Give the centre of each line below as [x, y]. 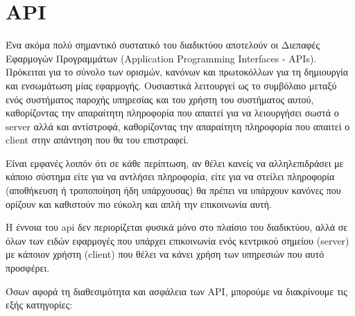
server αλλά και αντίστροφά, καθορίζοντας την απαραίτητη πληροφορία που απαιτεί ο [178, 126]
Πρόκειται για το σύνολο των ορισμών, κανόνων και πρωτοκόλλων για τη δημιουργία [177, 72]
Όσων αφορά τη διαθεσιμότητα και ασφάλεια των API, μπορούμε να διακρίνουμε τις [176, 291]
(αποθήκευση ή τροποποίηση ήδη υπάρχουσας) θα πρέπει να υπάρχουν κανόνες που [173, 190]
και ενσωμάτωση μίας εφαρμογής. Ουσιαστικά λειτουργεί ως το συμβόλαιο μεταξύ [171, 85]
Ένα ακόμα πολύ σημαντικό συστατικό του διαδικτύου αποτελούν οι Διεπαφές [163, 45]
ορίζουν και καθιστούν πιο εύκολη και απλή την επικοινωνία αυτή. [139, 203]
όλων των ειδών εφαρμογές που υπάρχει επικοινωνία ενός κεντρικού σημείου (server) [177, 240]
